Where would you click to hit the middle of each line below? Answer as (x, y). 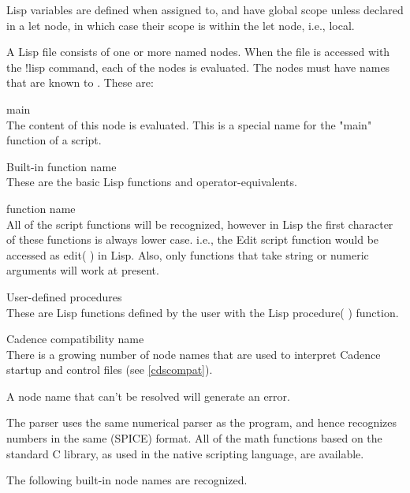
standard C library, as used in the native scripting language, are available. (185, 453)
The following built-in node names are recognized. (127, 480)
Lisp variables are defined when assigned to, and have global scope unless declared (205, 9)
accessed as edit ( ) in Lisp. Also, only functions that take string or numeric (188, 254)
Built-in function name (61, 166)
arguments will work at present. (83, 270)
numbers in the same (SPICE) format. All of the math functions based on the (194, 438)
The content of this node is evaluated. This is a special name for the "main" (189, 124)
